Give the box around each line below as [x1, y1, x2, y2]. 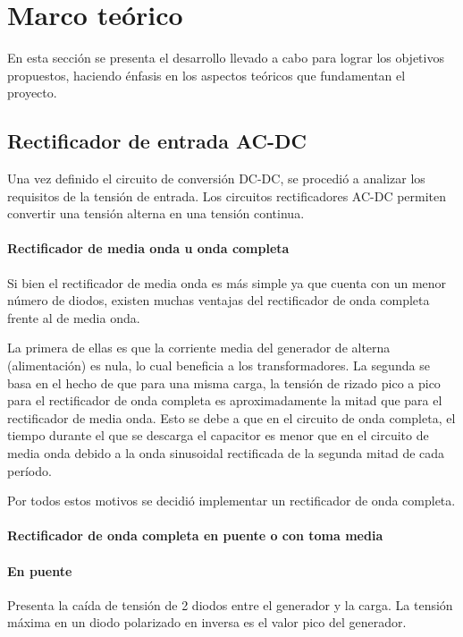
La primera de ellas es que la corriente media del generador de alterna [7, 338, 391, 357]
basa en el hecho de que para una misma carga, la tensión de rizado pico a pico [7, 373, 441, 392]
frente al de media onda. [7, 308, 140, 327]
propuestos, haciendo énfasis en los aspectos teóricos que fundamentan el [7, 65, 406, 84]
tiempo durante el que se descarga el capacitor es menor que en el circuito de [7, 426, 429, 445]
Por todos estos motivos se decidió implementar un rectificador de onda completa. [7, 491, 456, 510]
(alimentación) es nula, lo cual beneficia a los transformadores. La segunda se [7, 356, 430, 375]
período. [7, 461, 52, 480]
